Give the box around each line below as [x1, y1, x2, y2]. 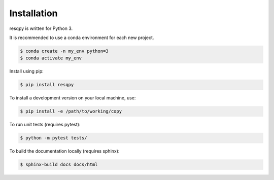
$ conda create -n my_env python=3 [20, 48, 109, 54]
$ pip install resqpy [20, 82, 74, 88]
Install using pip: [9, 68, 44, 75]
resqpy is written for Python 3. [9, 25, 73, 31]
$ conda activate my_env [20, 55, 82, 61]
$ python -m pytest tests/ [20, 135, 87, 141]
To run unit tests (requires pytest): [9, 122, 81, 128]
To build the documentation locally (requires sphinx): [9, 148, 120, 154]
